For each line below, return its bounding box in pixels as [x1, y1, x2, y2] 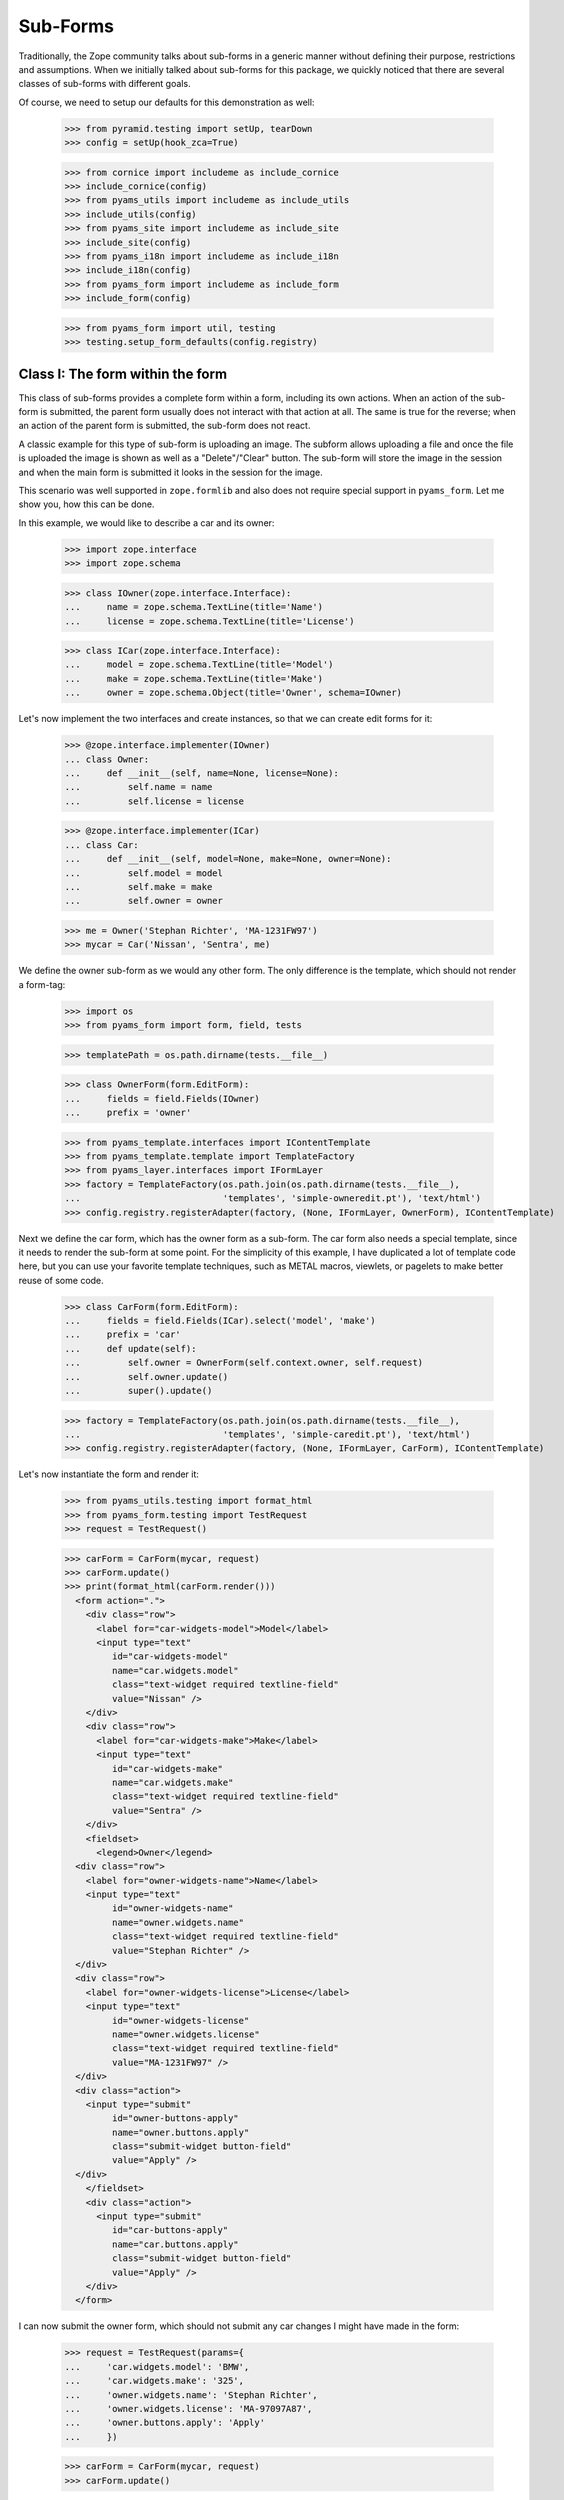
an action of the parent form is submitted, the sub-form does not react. [18, 420, 311, 432]
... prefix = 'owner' [64, 1106, 192, 1118]
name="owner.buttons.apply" [111, 2126, 250, 2138]
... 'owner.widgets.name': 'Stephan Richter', [64, 2389, 319, 2400]
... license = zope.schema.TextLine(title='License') [64, 615, 355, 627]
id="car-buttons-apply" [111, 2225, 229, 2236]
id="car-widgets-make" [111, 1763, 224, 1774]
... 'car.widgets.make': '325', [64, 2375, 245, 2387]
